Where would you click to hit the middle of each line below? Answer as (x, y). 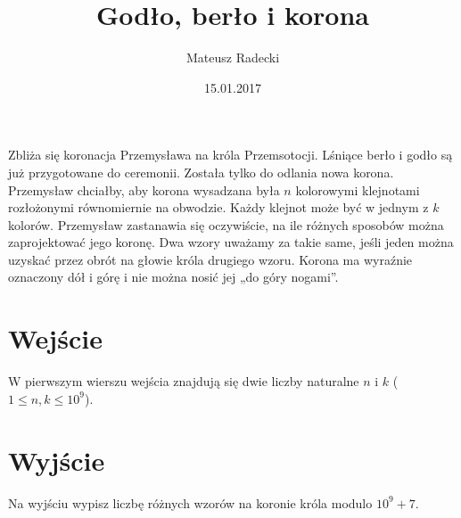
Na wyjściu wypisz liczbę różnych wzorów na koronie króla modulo (190, 502)
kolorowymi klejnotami (358, 189)
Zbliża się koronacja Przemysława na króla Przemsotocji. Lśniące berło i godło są (230, 155)
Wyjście (57, 460)
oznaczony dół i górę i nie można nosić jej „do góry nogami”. (173, 277)
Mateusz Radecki (233, 58)
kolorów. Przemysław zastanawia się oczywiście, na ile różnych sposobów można (226, 224)
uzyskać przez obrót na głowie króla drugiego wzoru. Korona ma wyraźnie (210, 259)
